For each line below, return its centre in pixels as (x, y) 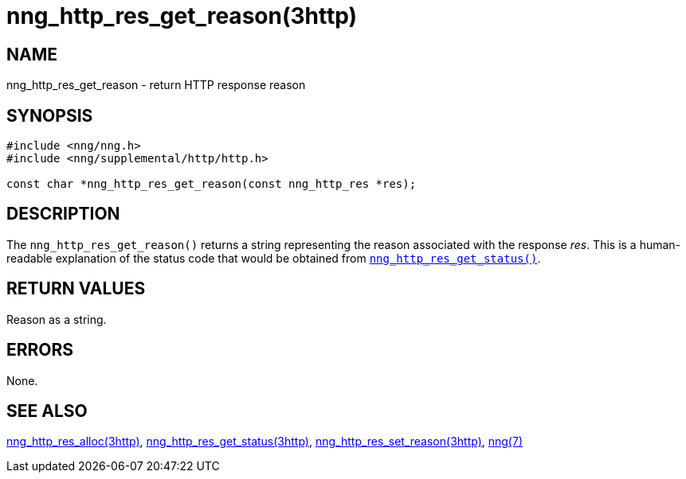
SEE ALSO (47, 411)
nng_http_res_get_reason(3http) (182, 16)
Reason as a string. (57, 319)
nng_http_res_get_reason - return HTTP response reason (156, 85)
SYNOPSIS (50, 115)
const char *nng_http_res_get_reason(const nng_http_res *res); (212, 184)
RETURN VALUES (76, 289)
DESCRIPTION (63, 214)
